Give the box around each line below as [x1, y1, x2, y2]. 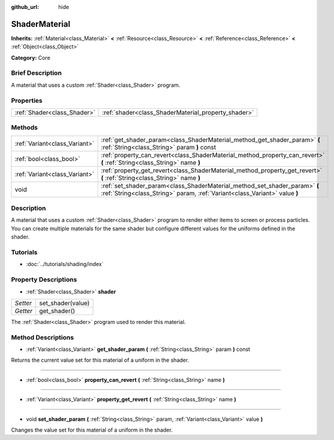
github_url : [11, 4, 39, 10]
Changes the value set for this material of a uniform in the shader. [11, 426, 173, 433]
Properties [11, 96, 43, 105]
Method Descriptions [11, 333, 74, 341]
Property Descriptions [11, 276, 77, 284]
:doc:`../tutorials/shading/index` [26, 261, 104, 268]
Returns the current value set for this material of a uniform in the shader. [11, 356, 190, 364]
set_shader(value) [39, 299, 90, 307]
